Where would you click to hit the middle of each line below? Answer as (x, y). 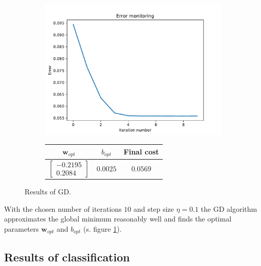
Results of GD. (48, 192)
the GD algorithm (229, 208)
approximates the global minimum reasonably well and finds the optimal (118, 219)
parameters (21, 228)
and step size (154, 208)
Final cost (141, 152)
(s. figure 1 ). (102, 228)
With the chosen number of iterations (63, 208)
